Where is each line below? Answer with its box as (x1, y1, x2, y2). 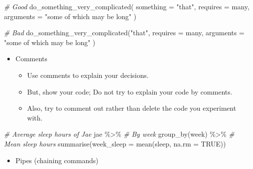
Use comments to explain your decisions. (27, 70, 149, 80)
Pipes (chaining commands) (15, 155, 98, 165)
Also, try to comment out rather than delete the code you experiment (27, 103, 236, 113)
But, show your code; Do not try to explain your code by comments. (27, 86, 232, 97)
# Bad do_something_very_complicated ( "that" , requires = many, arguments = (4, 27, 245, 38)
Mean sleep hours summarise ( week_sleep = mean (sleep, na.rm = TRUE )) (4, 138, 226, 148)
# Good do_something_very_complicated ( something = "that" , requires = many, (4, 1, 250, 11)
